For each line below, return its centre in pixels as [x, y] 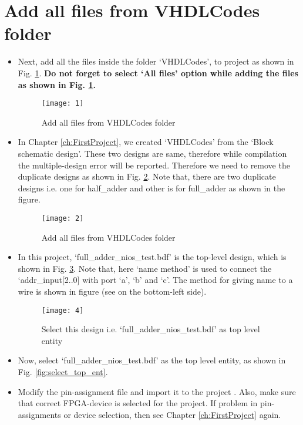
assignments [39, 414]
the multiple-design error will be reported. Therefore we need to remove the [154, 165]
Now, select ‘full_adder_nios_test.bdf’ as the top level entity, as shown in [152, 360]
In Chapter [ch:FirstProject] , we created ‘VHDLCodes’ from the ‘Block [146, 142]
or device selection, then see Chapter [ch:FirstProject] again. [172, 414]
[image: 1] [63, 104]
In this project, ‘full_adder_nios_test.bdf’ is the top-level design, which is [152, 257]
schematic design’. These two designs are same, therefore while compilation [152, 153]
